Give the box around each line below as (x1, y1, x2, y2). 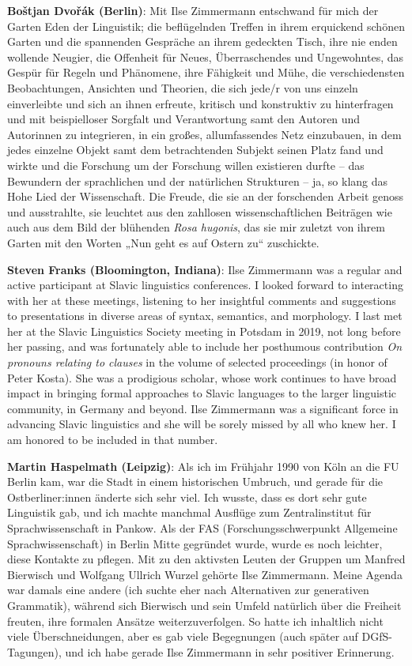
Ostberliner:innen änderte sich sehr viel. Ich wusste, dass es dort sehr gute (7, 488, 367, 505)
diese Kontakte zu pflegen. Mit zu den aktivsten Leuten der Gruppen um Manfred (7, 551, 406, 567)
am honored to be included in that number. (7, 431, 218, 448)
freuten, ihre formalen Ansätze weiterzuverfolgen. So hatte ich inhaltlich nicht (7, 612, 384, 629)
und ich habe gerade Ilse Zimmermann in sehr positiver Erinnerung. (65, 643, 395, 660)
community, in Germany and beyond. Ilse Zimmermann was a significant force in (7, 400, 399, 416)
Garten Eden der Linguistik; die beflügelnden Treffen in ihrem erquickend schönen (7, 17, 405, 34)
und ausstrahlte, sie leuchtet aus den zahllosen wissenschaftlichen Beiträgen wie (7, 203, 392, 220)
